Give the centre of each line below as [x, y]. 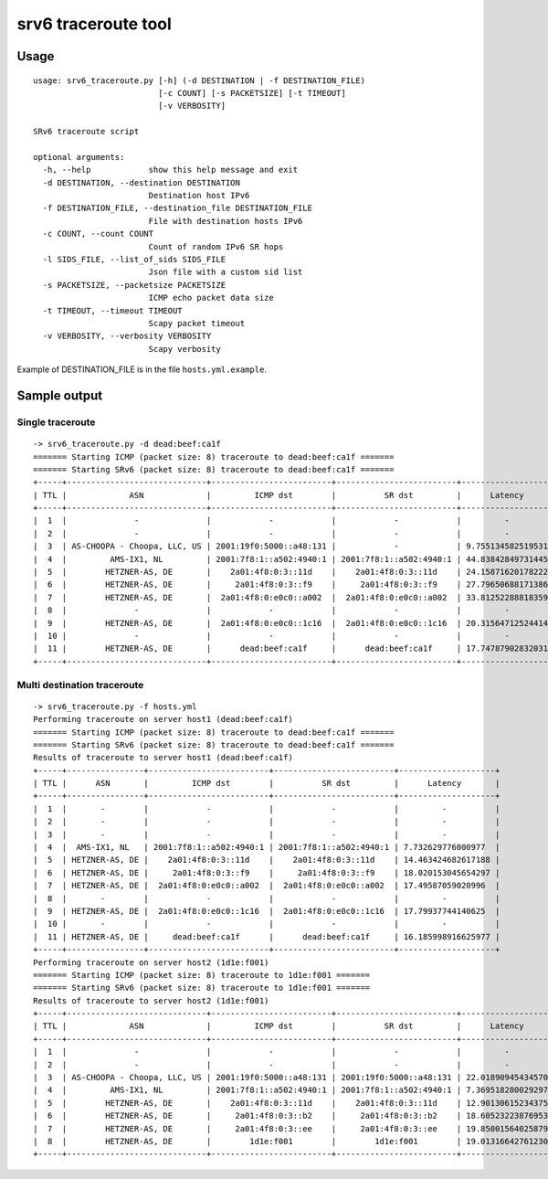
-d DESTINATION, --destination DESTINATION [142, 182]
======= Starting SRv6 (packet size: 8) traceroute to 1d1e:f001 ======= [202, 988]
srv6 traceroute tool [95, 24]
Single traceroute [56, 422]
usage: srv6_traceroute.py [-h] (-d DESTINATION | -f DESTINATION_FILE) [199, 80]
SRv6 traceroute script [86, 132]
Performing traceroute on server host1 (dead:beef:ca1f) [163, 719]
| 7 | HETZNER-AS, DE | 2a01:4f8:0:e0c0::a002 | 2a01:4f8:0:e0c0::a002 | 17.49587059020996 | [267, 886]
